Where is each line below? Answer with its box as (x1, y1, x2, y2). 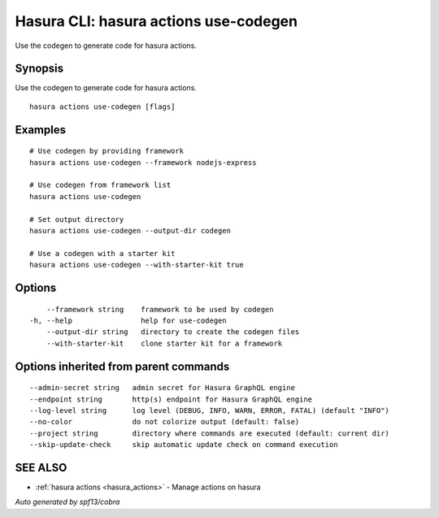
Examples (15, 123, 67, 137)
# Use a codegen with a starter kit (29, 249, 176, 258)
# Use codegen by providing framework (29, 146, 185, 156)
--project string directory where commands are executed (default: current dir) (29, 428, 390, 438)
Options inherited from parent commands (15, 359, 230, 373)
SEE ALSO (15, 460, 67, 475)
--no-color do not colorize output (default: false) (29, 417, 300, 427)
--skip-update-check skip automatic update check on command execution (29, 440, 338, 450)
